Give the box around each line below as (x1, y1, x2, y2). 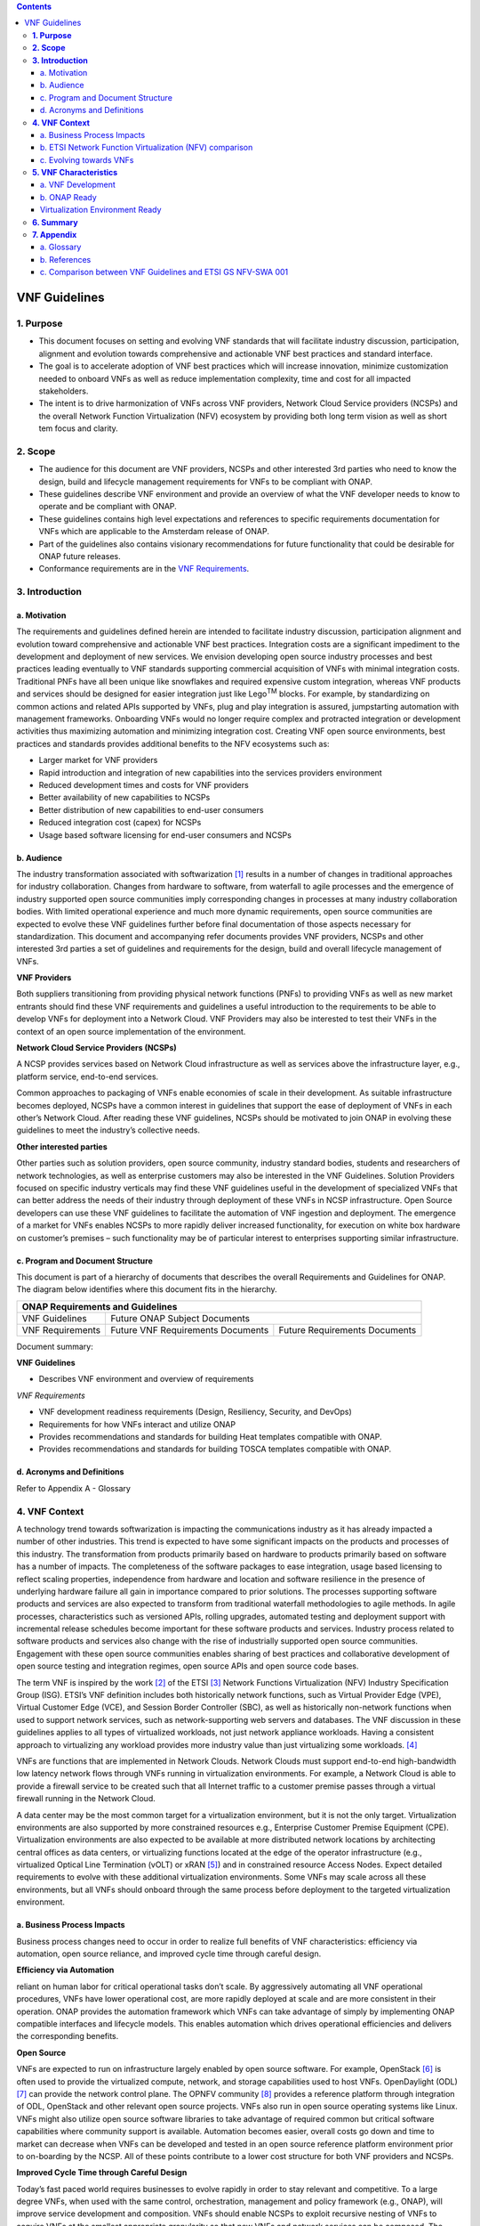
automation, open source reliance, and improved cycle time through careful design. (16, 1948, 322, 1959)
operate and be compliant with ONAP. (38, 501, 177, 512)
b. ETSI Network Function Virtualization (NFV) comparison (40, 142, 253, 153)
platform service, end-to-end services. (16, 1071, 159, 1082)
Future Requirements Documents (278, 1323, 417, 1336)
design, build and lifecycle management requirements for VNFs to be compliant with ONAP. (38, 476, 373, 487)
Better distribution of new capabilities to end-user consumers (38, 804, 264, 815)
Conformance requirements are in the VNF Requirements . (38, 564, 250, 574)
